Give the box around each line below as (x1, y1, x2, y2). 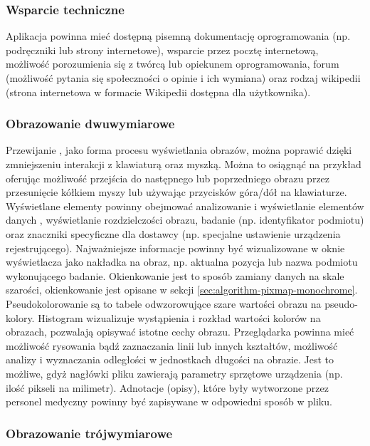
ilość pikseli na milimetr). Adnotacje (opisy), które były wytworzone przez (6, 380, 329, 395)
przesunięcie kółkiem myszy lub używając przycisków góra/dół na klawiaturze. (6, 185, 347, 199)
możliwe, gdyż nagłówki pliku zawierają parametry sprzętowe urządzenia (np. (6, 365, 343, 380)
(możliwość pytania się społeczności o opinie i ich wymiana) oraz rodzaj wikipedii (6, 71, 361, 85)
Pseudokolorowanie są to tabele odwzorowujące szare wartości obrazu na (6, 296, 322, 311)
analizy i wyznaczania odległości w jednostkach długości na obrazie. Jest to (6, 352, 334, 367)
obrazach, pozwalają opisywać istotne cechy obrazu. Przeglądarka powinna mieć (6, 324, 354, 339)
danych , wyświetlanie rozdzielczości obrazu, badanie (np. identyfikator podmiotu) (6, 212, 364, 227)
